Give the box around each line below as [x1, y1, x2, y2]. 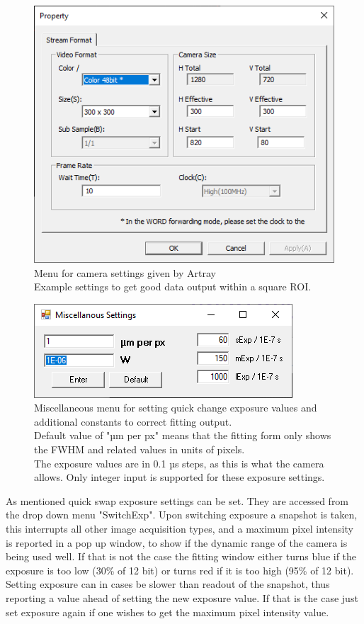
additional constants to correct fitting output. [34, 414, 232, 429]
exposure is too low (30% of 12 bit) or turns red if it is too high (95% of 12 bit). [6, 562, 354, 577]
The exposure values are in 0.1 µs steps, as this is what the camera [34, 455, 324, 470]
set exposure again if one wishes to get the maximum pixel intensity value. [6, 604, 329, 619]
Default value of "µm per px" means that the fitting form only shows [34, 428, 331, 443]
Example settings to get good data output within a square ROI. [34, 279, 312, 294]
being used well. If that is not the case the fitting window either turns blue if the [6, 549, 357, 564]
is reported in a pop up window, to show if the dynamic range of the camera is [6, 535, 348, 550]
